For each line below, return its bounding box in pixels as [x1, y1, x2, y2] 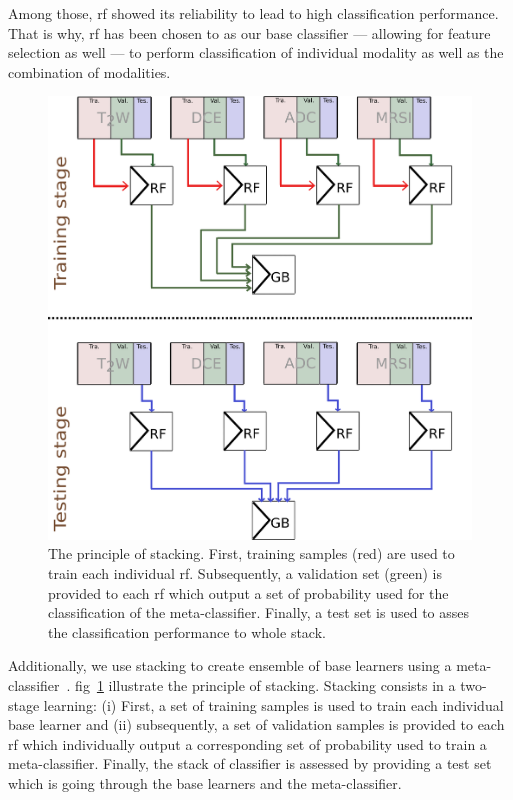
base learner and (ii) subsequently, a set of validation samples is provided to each [8, 714, 505, 735]
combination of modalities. [8, 61, 171, 82]
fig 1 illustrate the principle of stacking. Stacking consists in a [75, 675, 456, 696]
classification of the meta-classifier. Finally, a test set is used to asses [48, 602, 470, 623]
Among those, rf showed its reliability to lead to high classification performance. [8, 3, 499, 23]
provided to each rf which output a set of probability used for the [48, 582, 449, 603]
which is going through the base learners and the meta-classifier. [8, 772, 402, 793]
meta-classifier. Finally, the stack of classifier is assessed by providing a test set [8, 753, 492, 774]
